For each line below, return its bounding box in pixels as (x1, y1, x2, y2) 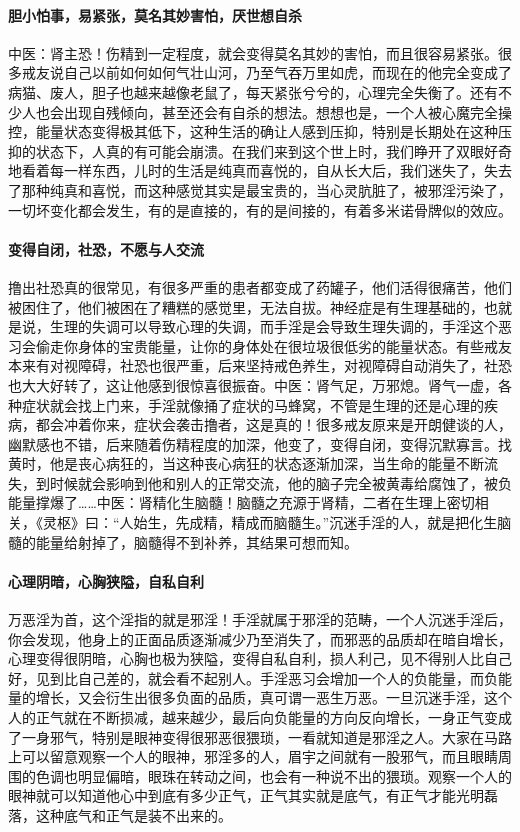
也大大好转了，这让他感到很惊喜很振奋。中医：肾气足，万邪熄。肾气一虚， (8, 374, 498, 395)
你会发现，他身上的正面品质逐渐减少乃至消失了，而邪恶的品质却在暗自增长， (8, 628, 512, 649)
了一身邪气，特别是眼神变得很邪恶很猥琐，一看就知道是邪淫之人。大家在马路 (8, 726, 512, 747)
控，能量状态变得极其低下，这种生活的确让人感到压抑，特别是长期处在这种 (8, 121, 498, 142)
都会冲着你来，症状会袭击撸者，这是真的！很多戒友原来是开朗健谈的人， (35, 414, 512, 435)
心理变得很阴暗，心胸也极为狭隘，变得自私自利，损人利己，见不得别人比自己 (8, 648, 512, 669)
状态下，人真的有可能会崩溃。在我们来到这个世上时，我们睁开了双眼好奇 (35, 140, 512, 161)
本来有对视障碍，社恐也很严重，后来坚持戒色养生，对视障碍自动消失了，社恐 (8, 355, 512, 376)
